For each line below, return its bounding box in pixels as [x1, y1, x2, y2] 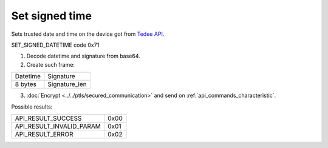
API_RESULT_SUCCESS [15, 114, 82, 123]
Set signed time [11, 9, 92, 22]
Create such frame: [26, 61, 75, 68]
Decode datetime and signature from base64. [26, 52, 141, 60]
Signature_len [47, 80, 87, 89]
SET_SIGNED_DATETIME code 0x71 [11, 41, 100, 49]
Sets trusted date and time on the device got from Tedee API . [11, 30, 165, 38]
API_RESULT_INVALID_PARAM [15, 122, 101, 130]
